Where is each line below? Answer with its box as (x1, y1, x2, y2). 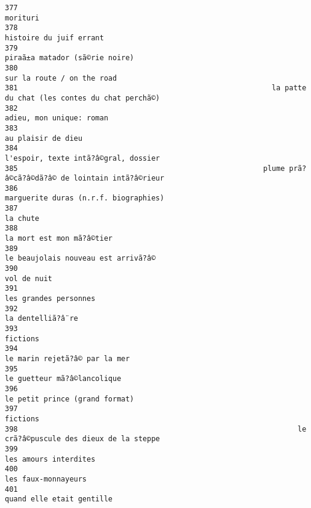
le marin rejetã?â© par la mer (5, 354, 130, 363)
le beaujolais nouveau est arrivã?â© (5, 254, 156, 263)
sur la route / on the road (5, 73, 117, 82)
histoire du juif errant (5, 33, 104, 42)
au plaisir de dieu (5, 134, 82, 143)
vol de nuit (5, 274, 52, 283)
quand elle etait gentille (5, 495, 112, 504)
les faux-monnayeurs (5, 474, 87, 483)
